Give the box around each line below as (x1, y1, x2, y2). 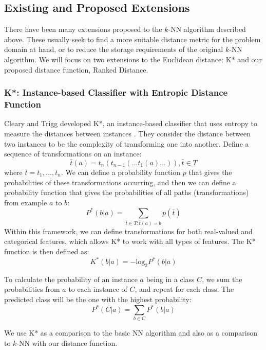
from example (4, 197, 47, 207)
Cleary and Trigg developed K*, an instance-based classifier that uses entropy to (4, 118, 257, 129)
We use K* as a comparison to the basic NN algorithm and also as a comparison (4, 327, 257, 338)
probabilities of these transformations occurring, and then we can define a (4, 177, 236, 187)
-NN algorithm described (168, 24, 246, 34)
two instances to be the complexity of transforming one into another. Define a (4, 138, 249, 149)
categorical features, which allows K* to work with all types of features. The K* (4, 236, 256, 247)
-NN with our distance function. (16, 338, 118, 348)
